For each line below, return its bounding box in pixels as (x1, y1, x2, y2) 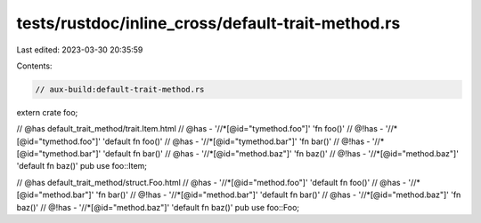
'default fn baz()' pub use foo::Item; (16, 161, 147, 171)
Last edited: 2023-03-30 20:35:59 (16, 44, 143, 55)
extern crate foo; (16, 107, 78, 117)
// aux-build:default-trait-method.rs (35, 84, 205, 94)
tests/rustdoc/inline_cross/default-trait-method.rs (16, 13, 401, 33)
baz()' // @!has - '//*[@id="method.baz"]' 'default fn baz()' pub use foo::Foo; (16, 202, 300, 212)
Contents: (16, 60, 53, 71)
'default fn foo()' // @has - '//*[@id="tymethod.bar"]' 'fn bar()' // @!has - (102, 136, 371, 147)
